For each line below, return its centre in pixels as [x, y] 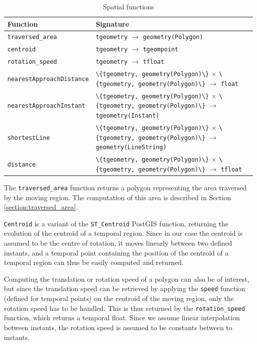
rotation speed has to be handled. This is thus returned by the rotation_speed [125, 308]
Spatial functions [128, 6]
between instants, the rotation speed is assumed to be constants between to [118, 327]
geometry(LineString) [131, 148]
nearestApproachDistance [48, 79]
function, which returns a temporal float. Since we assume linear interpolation [122, 318]
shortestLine [29, 138]
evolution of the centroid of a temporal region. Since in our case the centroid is [123, 233]
